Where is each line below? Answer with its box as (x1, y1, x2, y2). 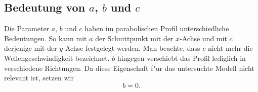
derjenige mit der (4, 43, 57, 53)
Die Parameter (4, 23, 50, 34)
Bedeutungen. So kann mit (4, 33, 87, 43)
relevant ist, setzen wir (4, 72, 74, 83)
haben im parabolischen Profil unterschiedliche (84, 23, 229, 34)
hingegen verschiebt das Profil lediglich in (117, 52, 246, 63)
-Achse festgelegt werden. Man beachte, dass (63, 43, 200, 53)
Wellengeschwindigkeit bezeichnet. (4, 52, 110, 63)
